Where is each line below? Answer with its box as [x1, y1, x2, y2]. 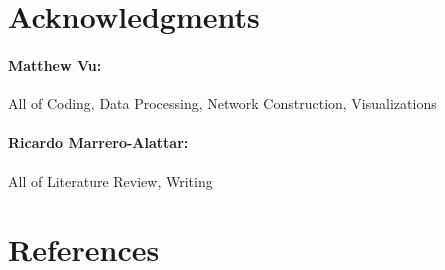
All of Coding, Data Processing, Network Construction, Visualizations [8, 93, 437, 114]
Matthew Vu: [8, 54, 102, 75]
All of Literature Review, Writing [8, 170, 213, 191]
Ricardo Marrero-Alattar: [8, 132, 189, 153]
